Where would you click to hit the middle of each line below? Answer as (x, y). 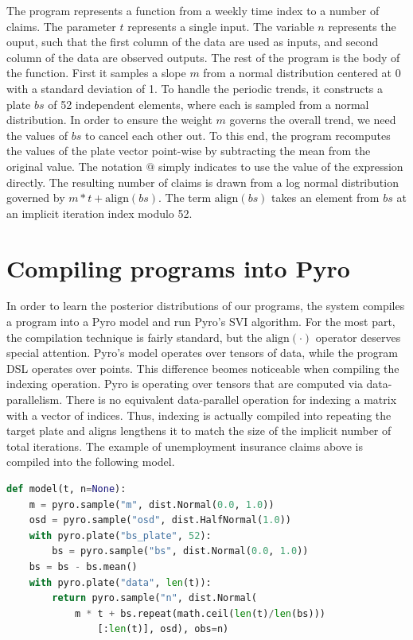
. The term (185, 198)
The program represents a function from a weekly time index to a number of (193, 10)
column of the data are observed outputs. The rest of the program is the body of (203, 57)
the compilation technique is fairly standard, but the (134, 337)
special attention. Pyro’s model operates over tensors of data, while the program (202, 353)
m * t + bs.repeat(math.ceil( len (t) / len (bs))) (200, 613)
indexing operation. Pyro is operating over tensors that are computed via (185, 384)
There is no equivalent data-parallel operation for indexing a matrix (231, 399)
